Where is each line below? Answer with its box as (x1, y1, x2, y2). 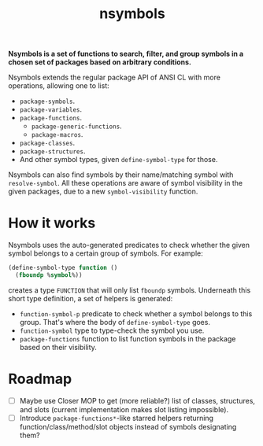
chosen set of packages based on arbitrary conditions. (8, 57, 191, 67)
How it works (8, 214, 96, 232)
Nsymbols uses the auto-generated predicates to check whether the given (8, 241, 250, 250)
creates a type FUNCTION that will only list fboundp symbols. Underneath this (8, 285, 251, 295)
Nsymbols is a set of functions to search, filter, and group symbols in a (8, 49, 244, 59)
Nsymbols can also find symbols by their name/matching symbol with (8, 170, 234, 179)
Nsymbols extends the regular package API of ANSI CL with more (8, 72, 220, 83)
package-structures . (19, 146, 86, 156)
